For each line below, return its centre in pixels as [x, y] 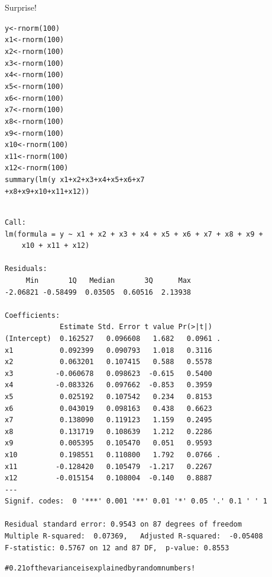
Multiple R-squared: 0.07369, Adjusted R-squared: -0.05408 [134, 536]
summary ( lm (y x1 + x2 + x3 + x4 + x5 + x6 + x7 [75, 180]
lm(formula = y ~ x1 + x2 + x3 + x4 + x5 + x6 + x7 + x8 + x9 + [134, 234]
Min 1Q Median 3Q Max [108, 280]
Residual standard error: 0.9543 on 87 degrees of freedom [123, 525]
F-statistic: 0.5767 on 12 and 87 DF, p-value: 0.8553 [117, 548]
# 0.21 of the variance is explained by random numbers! [100, 568]
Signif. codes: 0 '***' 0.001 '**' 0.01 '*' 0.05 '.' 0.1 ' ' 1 [136, 501]
